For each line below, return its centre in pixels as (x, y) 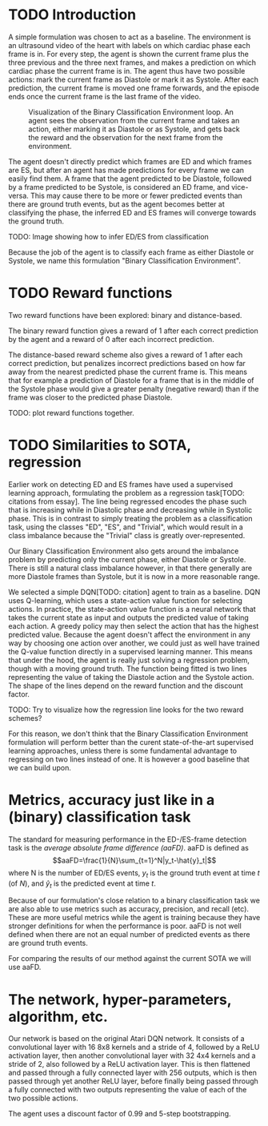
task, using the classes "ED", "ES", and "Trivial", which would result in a (126, 527)
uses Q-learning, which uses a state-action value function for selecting (125, 600)
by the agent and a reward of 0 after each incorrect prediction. (111, 339)
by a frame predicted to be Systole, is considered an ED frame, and (119, 187)
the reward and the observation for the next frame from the (126, 137)
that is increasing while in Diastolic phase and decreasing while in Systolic (130, 509)
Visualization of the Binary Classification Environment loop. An (131, 112)
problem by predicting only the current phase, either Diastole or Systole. (127, 559)
